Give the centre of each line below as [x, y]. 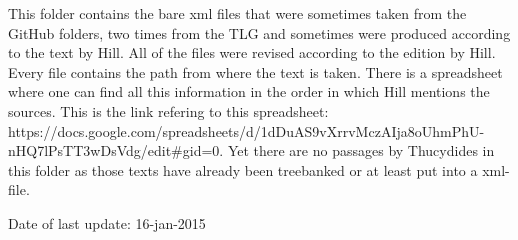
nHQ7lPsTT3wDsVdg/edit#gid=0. [116, 150]
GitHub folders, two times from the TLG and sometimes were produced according [259, 32]
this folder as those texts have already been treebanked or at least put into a [243, 169]
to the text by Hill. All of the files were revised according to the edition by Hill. [252, 52]
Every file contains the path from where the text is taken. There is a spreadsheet [255, 71]
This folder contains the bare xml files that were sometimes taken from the [237, 13]
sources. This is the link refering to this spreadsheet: [168, 110]
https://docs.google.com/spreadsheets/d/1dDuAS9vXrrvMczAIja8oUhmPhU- [246, 130]
